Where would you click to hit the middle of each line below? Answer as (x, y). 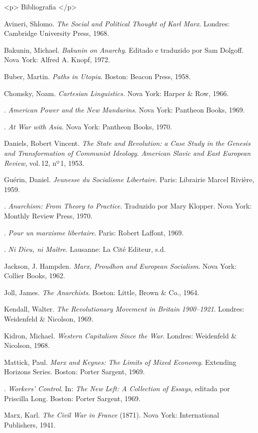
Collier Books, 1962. (35, 275)
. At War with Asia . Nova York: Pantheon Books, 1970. (88, 126)
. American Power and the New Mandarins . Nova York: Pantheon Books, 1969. (125, 110)
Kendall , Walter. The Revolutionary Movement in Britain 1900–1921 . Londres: (124, 309)
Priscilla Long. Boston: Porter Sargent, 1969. (72, 398)
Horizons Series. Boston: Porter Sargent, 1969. (75, 372)
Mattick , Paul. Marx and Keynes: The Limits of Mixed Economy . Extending (120, 362)
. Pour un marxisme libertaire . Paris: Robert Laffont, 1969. (94, 232)
